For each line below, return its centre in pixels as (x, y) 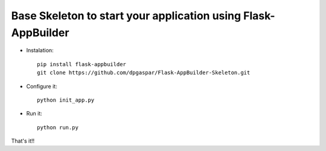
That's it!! (23, 141)
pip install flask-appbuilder (82, 64)
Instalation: (40, 51)
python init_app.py (66, 100)
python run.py (58, 127)
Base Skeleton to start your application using (126, 16)
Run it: (34, 114)
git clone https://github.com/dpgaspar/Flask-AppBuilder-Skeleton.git (144, 73)
